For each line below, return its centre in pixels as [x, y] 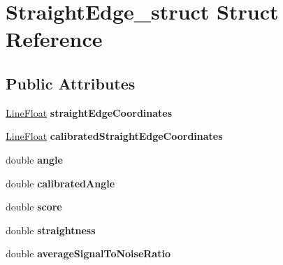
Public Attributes [71, 83]
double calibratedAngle [60, 183]
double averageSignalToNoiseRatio [88, 253]
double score [34, 207]
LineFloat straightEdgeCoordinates [89, 112]
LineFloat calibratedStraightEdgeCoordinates [114, 136]
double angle [34, 159]
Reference [54, 39]
